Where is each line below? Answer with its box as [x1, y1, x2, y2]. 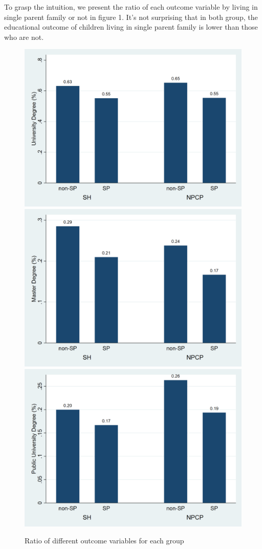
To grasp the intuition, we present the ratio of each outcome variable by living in [4, 2, 258, 12]
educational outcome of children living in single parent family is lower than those [4, 21, 258, 32]
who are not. [4, 31, 44, 42]
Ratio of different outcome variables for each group [25, 535, 184, 546]
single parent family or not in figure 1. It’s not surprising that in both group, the [4, 11, 258, 22]
